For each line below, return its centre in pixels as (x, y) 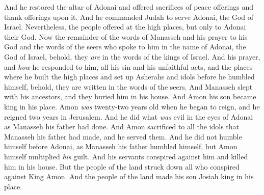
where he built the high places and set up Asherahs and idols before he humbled (129, 77)
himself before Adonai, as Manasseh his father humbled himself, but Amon (121, 146)
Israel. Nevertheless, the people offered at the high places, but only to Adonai (125, 27)
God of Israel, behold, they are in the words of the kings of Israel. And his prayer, (132, 56)
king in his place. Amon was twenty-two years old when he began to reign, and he (132, 106)
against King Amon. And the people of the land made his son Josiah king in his (129, 176)
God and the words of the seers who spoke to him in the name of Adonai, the (125, 47)
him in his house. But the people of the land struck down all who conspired (122, 166)
